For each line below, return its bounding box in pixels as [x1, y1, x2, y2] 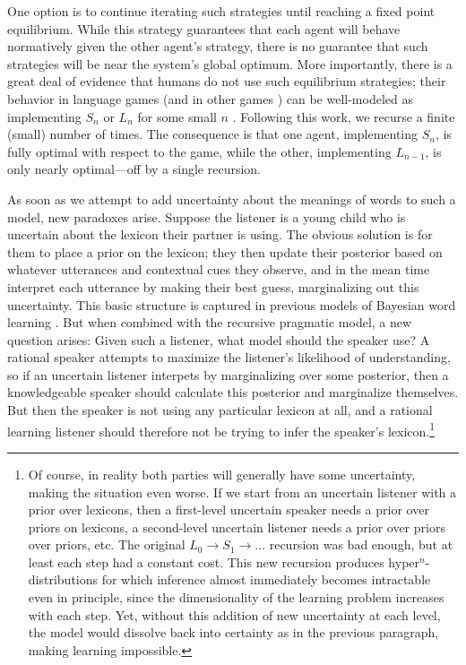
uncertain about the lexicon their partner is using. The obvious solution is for [7, 225, 433, 244]
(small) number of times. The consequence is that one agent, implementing [7, 125, 419, 143]
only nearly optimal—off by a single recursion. [7, 160, 262, 178]
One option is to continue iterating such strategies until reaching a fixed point [7, 2, 436, 20]
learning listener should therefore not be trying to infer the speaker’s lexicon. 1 [7, 419, 436, 440]
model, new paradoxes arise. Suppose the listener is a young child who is [7, 207, 406, 226]
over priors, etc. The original [28, 535, 186, 554]
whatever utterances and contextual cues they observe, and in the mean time [7, 260, 430, 279]
